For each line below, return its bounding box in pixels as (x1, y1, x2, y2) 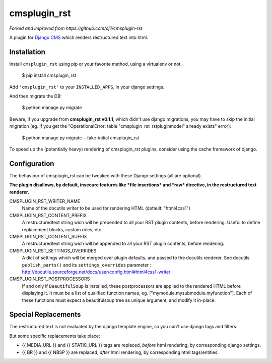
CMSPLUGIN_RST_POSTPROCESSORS (9, 276, 90, 282)
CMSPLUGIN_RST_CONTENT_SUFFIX (9, 234, 88, 239)
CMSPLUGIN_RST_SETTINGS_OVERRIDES (9, 247, 97, 253)
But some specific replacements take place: (9, 333, 100, 339)
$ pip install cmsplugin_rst (22, 72, 77, 78)
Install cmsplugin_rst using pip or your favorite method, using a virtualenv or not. (9, 61, 182, 67)
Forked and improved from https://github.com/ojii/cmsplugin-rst (9, 25, 143, 31)
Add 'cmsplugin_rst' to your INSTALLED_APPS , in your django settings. (9, 84, 165, 90)
